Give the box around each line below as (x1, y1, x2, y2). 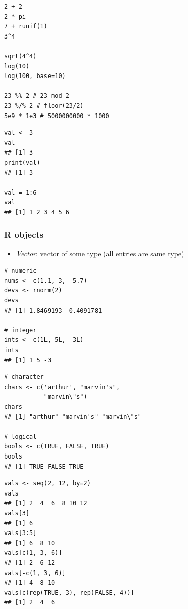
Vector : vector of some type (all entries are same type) (16, 248, 184, 258)
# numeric (4, 267, 37, 275)
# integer (4, 326, 37, 334)
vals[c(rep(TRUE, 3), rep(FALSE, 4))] (4, 589, 134, 596)
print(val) (4, 159, 40, 166)
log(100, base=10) (4, 72, 66, 80)
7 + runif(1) (4, 23, 48, 30)
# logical (4, 433, 37, 440)
